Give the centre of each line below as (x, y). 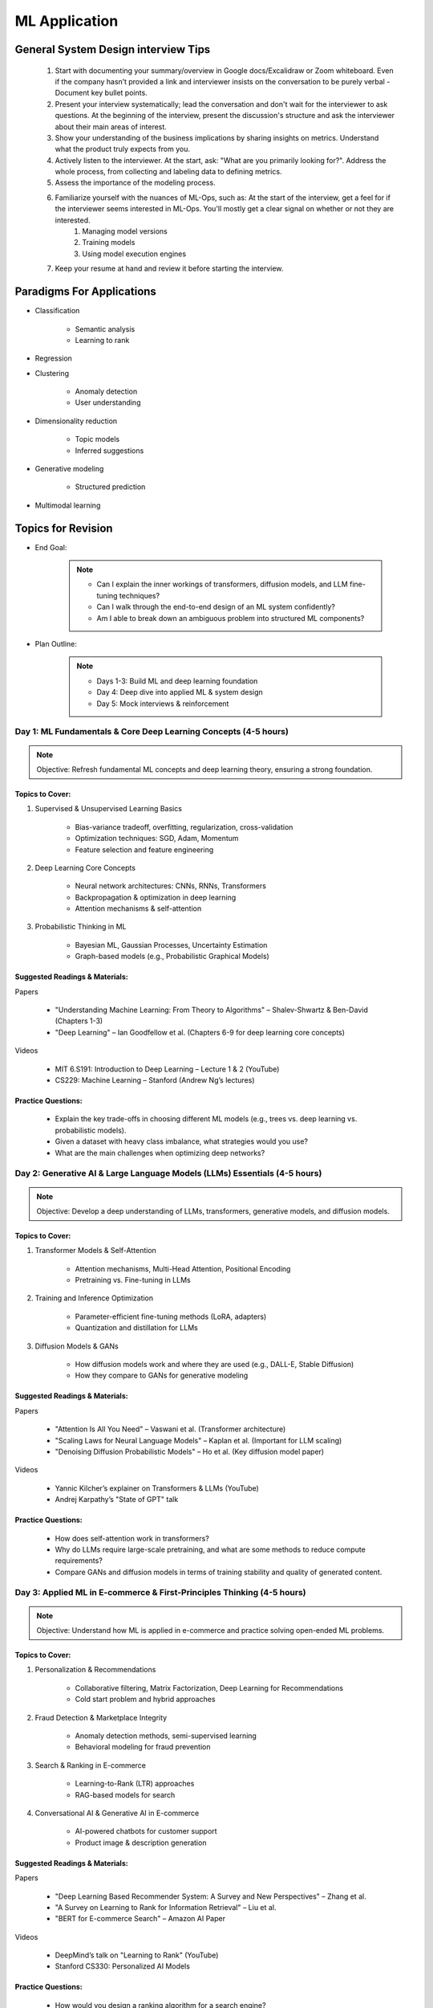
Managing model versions (125, 231)
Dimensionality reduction (76, 421)
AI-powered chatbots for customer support (146, 1831)
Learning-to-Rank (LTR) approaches (135, 1784)
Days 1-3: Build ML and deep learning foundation (177, 681)
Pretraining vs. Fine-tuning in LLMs (133, 1280)
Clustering (52, 373)
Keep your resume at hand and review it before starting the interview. (169, 268)
